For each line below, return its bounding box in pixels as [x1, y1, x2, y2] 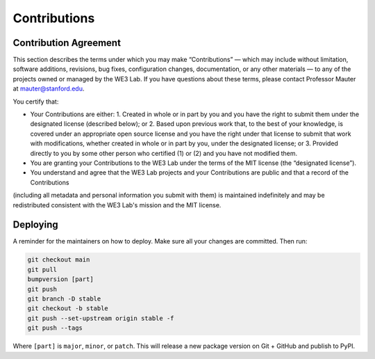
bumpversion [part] [27, 276, 94, 283]
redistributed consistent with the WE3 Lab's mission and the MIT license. [12, 200, 222, 209]
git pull [27, 265, 58, 273]
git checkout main [27, 256, 90, 264]
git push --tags [27, 324, 83, 332]
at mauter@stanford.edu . [12, 84, 85, 93]
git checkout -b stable [27, 305, 109, 312]
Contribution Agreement [12, 37, 122, 49]
